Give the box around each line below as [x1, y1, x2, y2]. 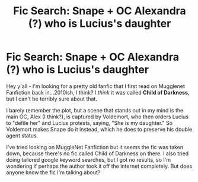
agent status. [6, 132, 39, 139]
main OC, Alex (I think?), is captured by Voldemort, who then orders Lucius [6, 113, 189, 120]
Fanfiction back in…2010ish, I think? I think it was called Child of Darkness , [6, 89, 190, 96]
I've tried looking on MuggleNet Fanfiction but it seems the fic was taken [6, 143, 184, 150]
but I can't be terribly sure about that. [6, 95, 98, 102]
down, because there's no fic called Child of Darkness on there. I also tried [6, 150, 189, 157]
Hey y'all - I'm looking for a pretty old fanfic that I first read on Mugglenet [6, 82, 186, 90]
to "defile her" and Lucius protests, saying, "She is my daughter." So [6, 119, 173, 126]
